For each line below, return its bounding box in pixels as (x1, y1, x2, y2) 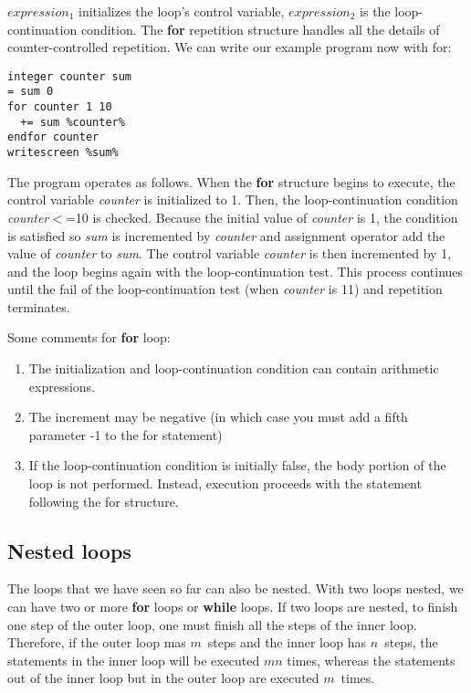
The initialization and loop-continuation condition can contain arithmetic (28, 359, 439, 378)
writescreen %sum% (7, 146, 119, 160)
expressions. (28, 376, 96, 395)
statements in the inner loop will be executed (7, 650, 260, 669)
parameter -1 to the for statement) (28, 425, 223, 444)
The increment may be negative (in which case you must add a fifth (28, 407, 408, 426)
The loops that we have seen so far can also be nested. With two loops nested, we (7, 579, 464, 598)
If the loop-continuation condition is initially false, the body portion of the (28, 456, 446, 475)
